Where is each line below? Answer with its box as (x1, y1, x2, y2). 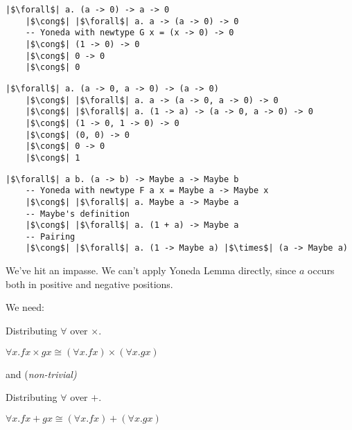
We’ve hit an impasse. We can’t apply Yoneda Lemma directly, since (6, 263, 297, 278)
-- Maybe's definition (25, 208, 130, 219)
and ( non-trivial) (6, 366, 77, 381)
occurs (308, 263, 335, 278)
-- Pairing (25, 231, 76, 242)
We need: (6, 300, 44, 314)
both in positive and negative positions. (6, 276, 173, 291)
